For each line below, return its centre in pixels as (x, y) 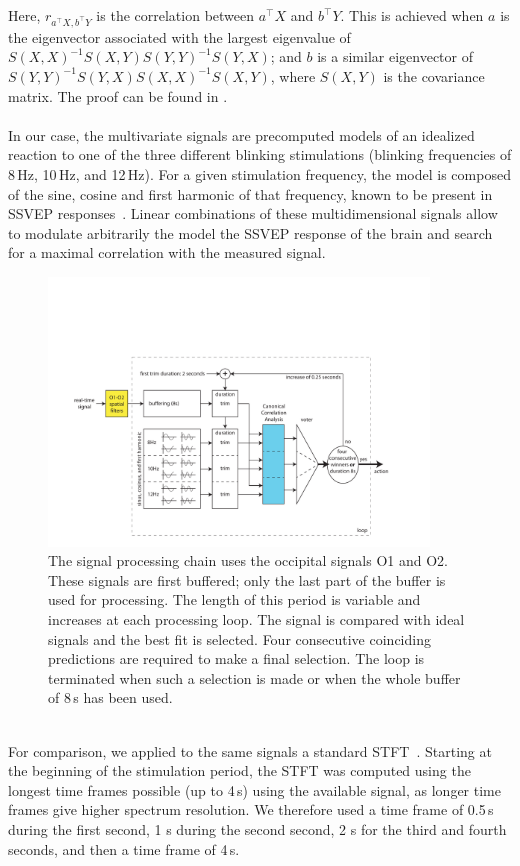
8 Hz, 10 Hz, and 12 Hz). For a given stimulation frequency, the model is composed (259, 173)
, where (293, 75)
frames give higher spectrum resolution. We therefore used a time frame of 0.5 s (251, 809)
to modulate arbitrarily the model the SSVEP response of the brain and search (250, 232)
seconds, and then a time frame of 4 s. (124, 848)
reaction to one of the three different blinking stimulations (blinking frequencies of (260, 154)
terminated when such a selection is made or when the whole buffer (254, 677)
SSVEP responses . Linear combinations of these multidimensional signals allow (253, 213)
